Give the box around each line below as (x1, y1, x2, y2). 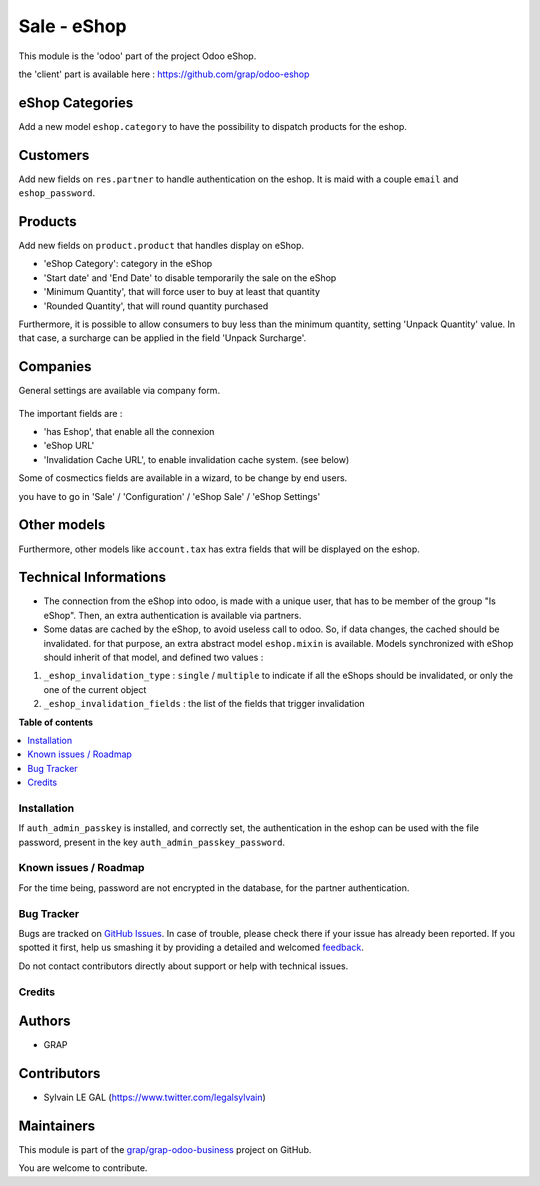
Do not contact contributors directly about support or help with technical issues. (18, 960, 349, 972)
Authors (18, 1013, 71, 1030)
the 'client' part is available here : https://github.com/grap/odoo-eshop (18, 68, 310, 80)
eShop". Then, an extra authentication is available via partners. (43, 609, 302, 621)
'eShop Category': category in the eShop (43, 258, 213, 270)
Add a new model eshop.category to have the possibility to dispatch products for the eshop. (18, 120, 407, 132)
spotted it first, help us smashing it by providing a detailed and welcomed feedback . (18, 941, 365, 954)
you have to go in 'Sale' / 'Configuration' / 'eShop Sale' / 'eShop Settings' (18, 490, 321, 502)
